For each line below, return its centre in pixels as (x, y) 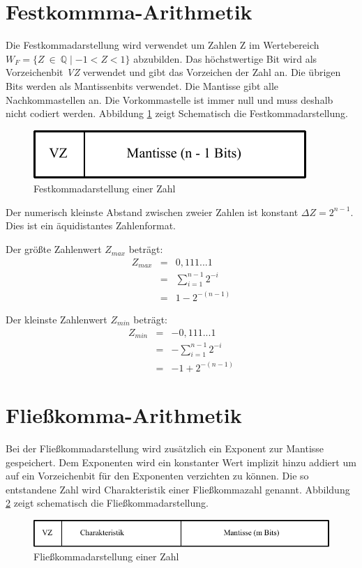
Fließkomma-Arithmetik (124, 415)
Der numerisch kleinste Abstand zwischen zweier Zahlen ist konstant (152, 212)
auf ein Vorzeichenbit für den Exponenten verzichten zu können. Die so (157, 476)
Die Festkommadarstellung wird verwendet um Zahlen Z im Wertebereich (163, 45)
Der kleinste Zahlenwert (56, 319)
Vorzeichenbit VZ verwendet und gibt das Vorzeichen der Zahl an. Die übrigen (173, 72)
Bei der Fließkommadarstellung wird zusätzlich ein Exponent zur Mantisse (165, 448)
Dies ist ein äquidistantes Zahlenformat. (91, 225)
